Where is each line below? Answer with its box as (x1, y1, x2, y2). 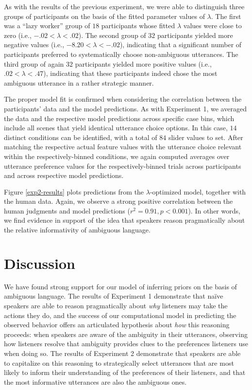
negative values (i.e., (4, 39, 65, 50)
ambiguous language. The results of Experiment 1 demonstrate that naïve (4, 291, 223, 301)
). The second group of (78, 30, 146, 40)
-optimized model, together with (150, 186, 246, 196)
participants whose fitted (101, 20, 175, 31)
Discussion (4, 253, 75, 273)
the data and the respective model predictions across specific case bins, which (4, 113, 235, 123)
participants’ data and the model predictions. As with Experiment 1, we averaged (4, 103, 247, 113)
